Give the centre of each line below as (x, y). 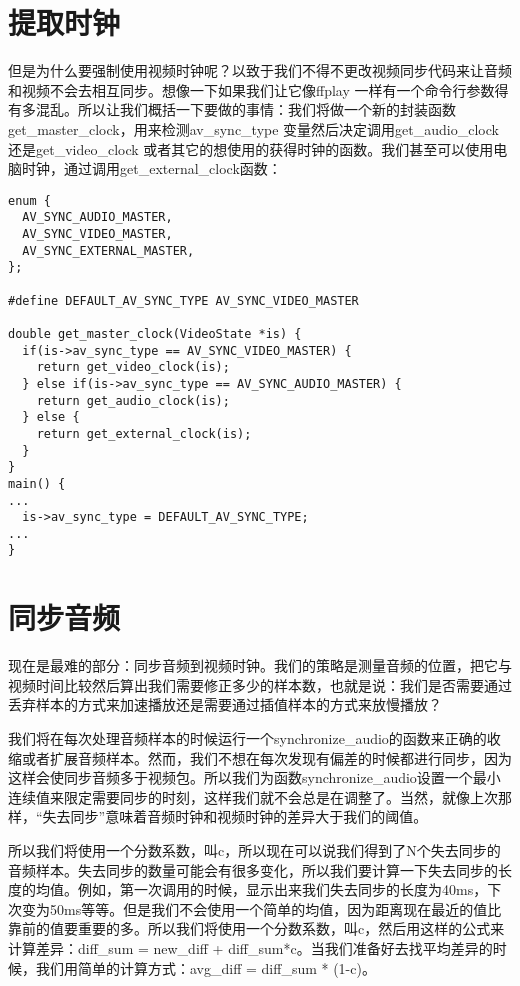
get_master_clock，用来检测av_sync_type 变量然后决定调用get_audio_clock (253, 128)
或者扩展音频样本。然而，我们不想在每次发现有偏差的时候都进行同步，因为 (266, 757)
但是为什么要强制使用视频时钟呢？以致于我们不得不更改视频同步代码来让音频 (260, 70)
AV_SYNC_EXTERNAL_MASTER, (108, 250)
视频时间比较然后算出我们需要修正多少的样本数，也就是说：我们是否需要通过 (260, 684)
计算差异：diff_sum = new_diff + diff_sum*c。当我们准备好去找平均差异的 (250, 947)
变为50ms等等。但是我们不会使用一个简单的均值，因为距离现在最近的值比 (261, 908)
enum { (29, 200)
